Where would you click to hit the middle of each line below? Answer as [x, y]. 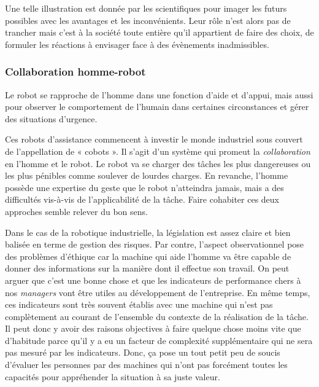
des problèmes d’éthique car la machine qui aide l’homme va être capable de [148, 256]
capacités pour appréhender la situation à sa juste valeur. [113, 376]
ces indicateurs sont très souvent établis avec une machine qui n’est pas [139, 304]
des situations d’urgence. [51, 118]
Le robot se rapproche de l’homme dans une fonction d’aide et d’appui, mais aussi [159, 94]
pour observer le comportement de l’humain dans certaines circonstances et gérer [157, 107]
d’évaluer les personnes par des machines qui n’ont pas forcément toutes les [146, 365]
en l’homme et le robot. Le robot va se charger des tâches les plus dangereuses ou [158, 163]
